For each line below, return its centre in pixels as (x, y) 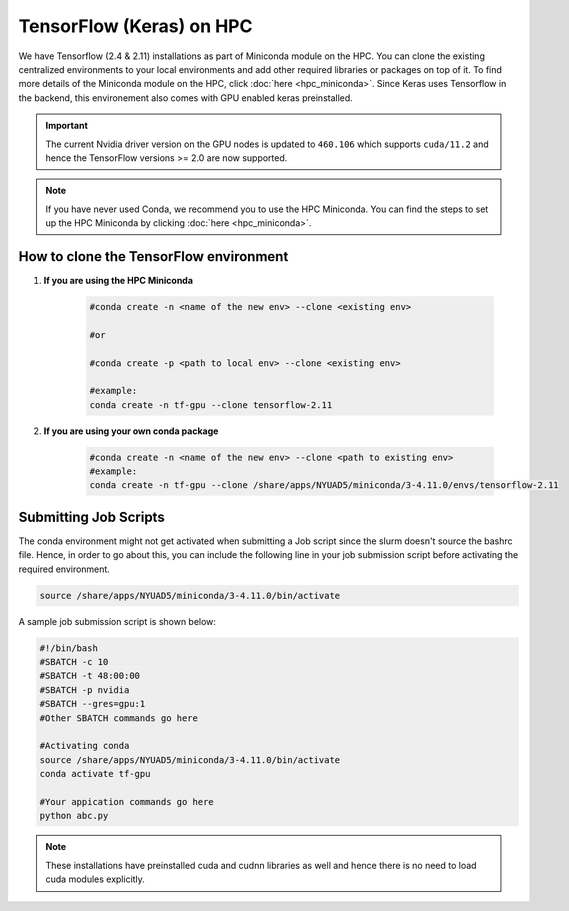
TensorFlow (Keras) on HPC (135, 26)
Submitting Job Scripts (91, 516)
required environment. (64, 569)
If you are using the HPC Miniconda (118, 280)
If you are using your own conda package (131, 431)
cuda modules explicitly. (95, 879)
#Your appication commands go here (126, 801)
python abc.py (74, 816)
